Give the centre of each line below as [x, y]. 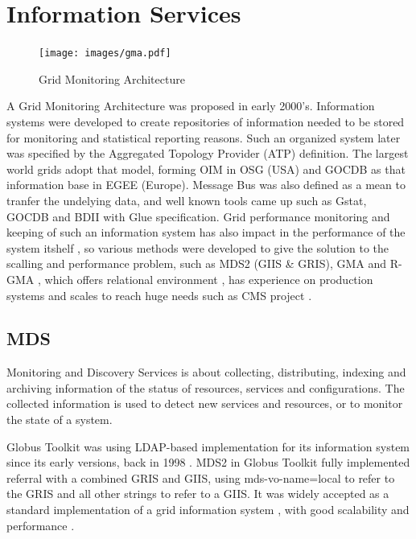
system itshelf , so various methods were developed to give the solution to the [198, 247]
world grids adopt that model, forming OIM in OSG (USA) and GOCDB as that [206, 169]
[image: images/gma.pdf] [105, 53]
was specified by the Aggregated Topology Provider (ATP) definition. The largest [208, 153]
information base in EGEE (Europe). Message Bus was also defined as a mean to [206, 185]
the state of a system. [60, 420]
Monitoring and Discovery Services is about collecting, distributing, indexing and [206, 372]
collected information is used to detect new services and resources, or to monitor [205, 403]
